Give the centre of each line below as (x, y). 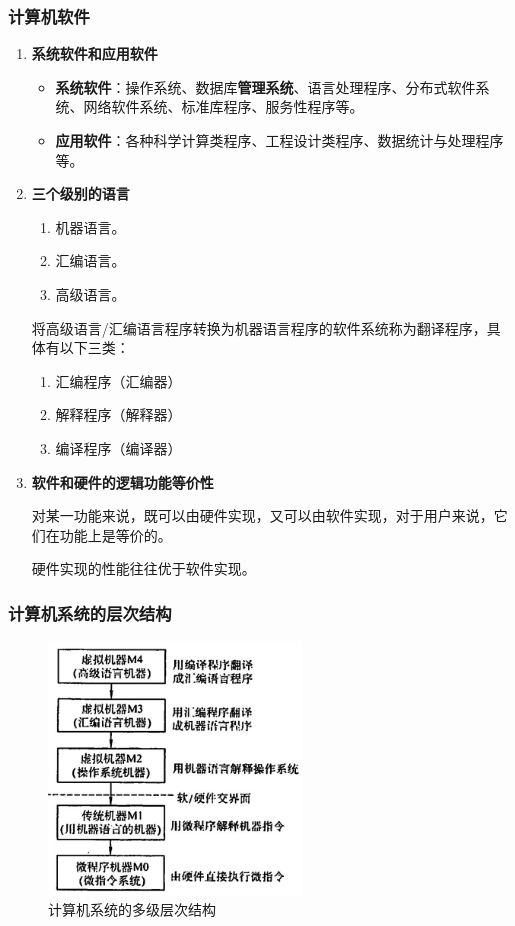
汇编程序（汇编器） (118, 380)
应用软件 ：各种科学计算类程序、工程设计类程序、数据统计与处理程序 (279, 140)
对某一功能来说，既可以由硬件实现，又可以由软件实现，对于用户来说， (262, 515)
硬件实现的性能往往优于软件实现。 (143, 568)
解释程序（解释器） (118, 414)
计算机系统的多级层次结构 (132, 909)
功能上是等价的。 (115, 534)
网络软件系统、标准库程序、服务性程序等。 (223, 106)
